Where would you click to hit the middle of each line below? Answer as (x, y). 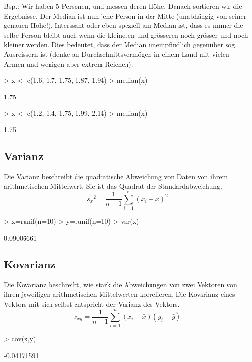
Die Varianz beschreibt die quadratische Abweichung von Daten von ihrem (116, 176)
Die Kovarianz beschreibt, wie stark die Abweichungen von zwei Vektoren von (121, 284)
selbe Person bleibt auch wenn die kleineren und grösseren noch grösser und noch (126, 35)
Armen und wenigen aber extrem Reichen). (69, 63)
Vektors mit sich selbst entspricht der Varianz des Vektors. (92, 303)
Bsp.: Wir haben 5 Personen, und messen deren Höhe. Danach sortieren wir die (123, 6)
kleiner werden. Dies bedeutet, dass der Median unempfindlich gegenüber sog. (121, 44)
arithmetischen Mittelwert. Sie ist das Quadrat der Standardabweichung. (113, 186)
